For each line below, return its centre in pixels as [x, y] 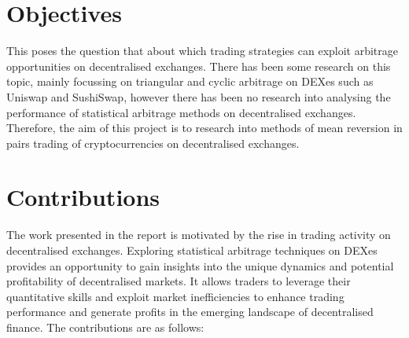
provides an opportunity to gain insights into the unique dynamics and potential [200, 265]
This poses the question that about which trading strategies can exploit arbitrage [203, 51]
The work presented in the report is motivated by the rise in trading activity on [199, 235]
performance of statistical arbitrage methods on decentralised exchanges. [181, 112]
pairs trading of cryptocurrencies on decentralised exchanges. [153, 143]
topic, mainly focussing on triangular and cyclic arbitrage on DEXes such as [190, 81]
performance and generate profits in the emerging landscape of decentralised [190, 312]
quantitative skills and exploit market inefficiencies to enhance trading [175, 296]
